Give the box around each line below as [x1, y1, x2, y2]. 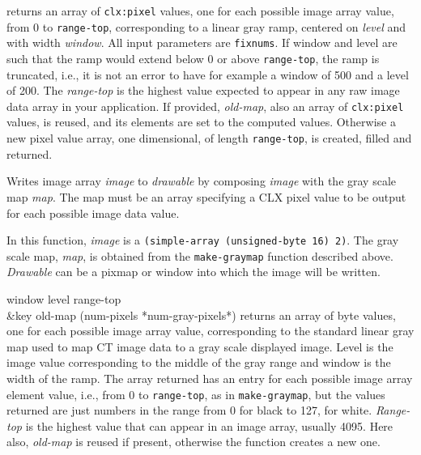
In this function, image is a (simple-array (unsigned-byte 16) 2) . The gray [6, 232, 399, 249]
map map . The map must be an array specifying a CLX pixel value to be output [6, 188, 406, 205]
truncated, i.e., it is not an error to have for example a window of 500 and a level [6, 66, 409, 83]
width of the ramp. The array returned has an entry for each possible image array [6, 369, 413, 386]
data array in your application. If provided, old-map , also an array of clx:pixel [6, 97, 404, 114]
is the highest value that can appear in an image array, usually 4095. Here [25, 417, 393, 434]
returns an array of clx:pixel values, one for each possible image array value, [6, 2, 394, 19]
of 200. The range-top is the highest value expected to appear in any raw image [6, 82, 400, 99]
